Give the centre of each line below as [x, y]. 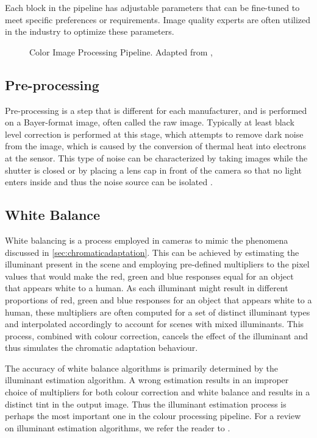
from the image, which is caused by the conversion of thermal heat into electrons [155, 146]
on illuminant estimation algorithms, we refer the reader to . [118, 427]
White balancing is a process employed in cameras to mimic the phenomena [147, 240]
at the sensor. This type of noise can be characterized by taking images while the [156, 157]
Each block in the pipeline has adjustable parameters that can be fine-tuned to [152, 7]
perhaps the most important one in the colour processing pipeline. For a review [153, 416]
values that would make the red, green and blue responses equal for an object [149, 276]
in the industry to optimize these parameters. [90, 31]
